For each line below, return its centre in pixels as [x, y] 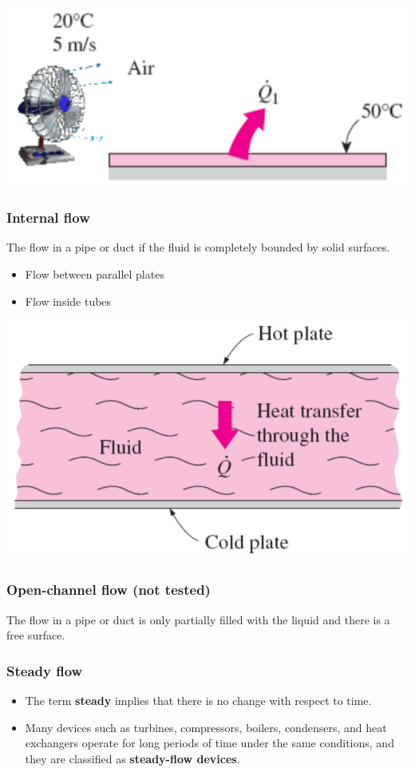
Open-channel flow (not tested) [109, 590]
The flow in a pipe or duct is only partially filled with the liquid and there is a [198, 619]
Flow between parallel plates [95, 274]
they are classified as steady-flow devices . [132, 758]
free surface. [36, 635]
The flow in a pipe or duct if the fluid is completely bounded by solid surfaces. [198, 247]
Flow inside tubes [68, 301]
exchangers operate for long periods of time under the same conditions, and [209, 743]
